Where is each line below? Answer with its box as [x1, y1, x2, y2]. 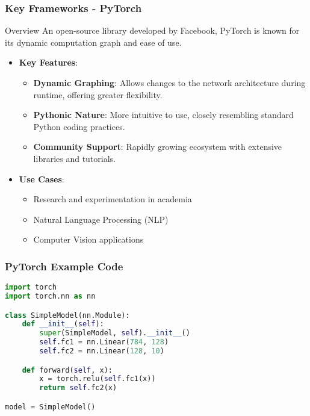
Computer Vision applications [33, 233, 144, 246]
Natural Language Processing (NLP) [33, 213, 169, 225]
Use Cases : [19, 172, 64, 185]
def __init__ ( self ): [22, 320, 104, 329]
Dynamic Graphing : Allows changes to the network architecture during [33, 76, 306, 88]
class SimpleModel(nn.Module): [5, 311, 130, 320]
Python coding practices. [33, 120, 125, 132]
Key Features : [19, 56, 78, 69]
